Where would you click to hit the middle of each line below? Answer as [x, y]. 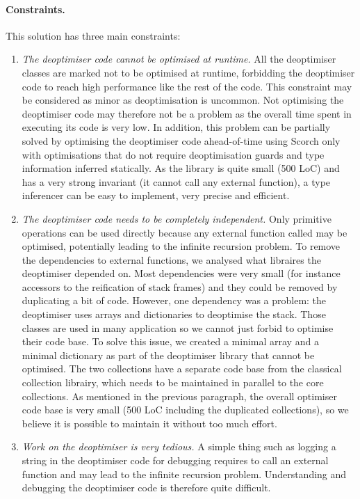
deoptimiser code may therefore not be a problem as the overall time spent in [187, 113]
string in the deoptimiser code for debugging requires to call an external [175, 460]
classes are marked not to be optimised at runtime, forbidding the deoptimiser [188, 72]
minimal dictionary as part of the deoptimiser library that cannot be [168, 355]
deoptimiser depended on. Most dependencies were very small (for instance [181, 273]
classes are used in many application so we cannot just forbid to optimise [178, 327]
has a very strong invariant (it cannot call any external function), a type [176, 181]
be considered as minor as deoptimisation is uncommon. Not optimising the [183, 100]
